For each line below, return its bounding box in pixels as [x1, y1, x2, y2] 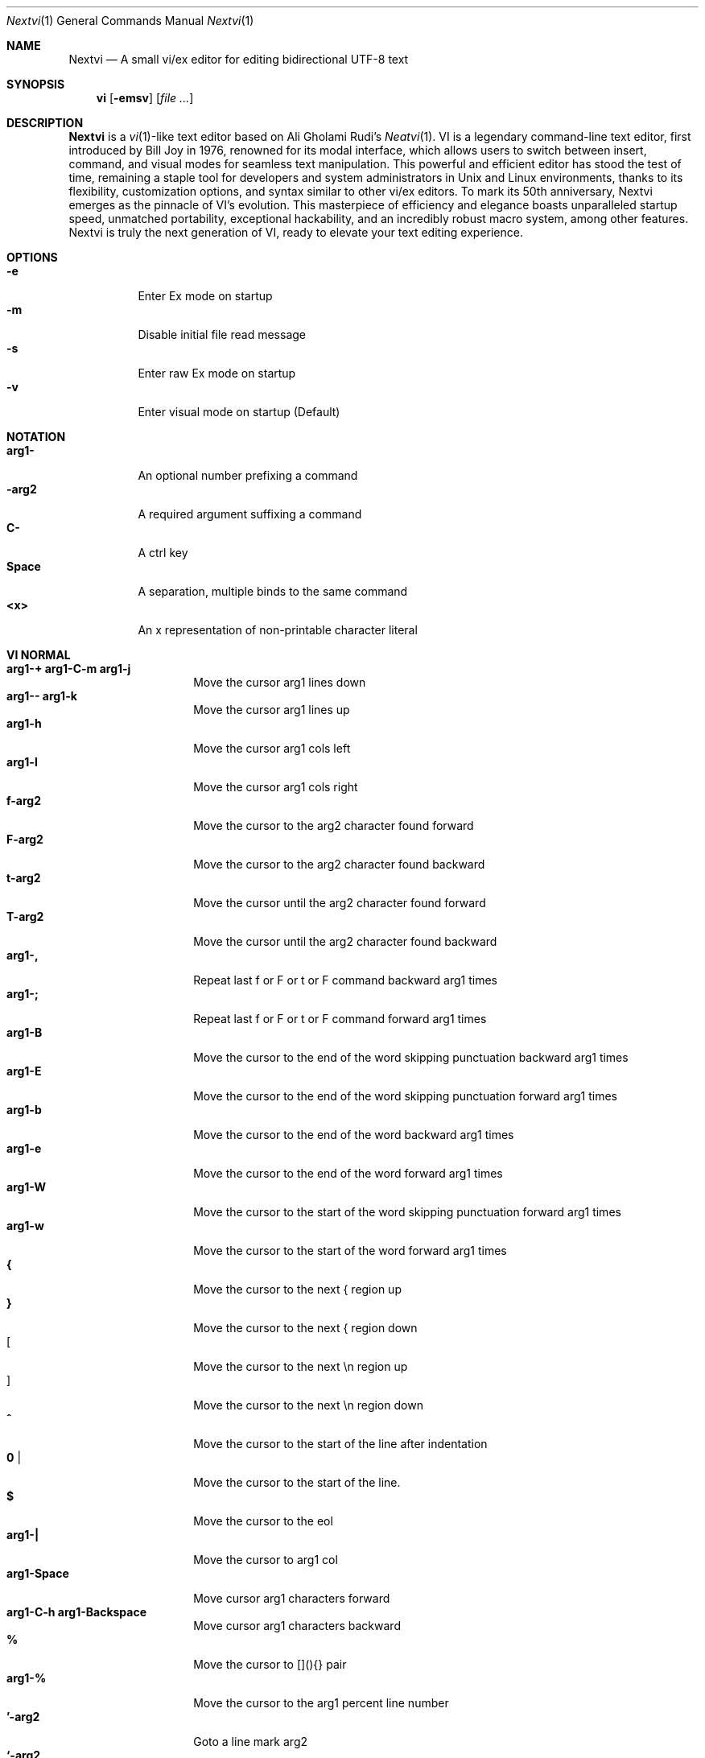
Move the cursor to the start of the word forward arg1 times [193, 1244, 507, 1257]
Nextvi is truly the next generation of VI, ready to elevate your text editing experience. [68, 225, 523, 239]
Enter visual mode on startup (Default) [138, 405, 340, 419]
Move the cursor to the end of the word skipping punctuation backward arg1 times [193, 1050, 629, 1064]
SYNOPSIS [6, 77, 65, 91]
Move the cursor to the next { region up [193, 1282, 402, 1296]
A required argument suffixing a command [138, 507, 362, 521]
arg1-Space [6, 1566, 69, 1580]
